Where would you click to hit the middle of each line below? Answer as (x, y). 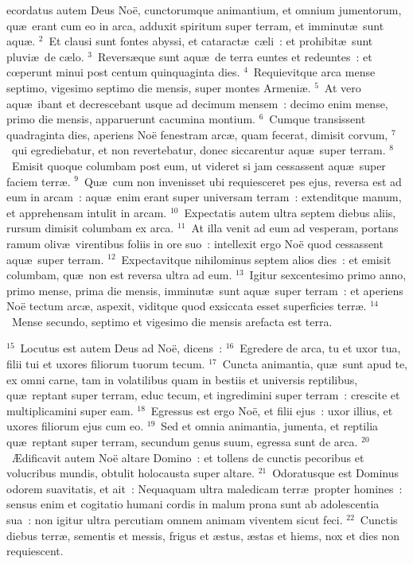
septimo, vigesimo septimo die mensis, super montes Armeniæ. (159, 87)
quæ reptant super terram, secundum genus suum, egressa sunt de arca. (182, 442)
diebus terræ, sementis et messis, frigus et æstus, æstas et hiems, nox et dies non (203, 535)
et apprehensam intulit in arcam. (87, 212)
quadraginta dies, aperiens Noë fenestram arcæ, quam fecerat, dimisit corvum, (197, 134)
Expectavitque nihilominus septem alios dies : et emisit (256, 259)
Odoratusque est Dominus (335, 473)
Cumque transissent (318, 119)
